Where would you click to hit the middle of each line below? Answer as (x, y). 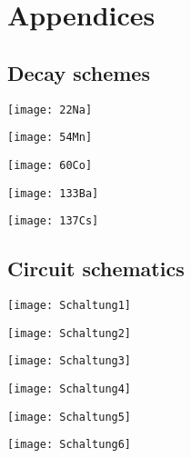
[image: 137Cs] (53, 221)
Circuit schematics (96, 269)
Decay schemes (79, 72)
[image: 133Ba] (53, 193)
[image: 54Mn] (50, 138)
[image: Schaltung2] (70, 333)
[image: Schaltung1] (70, 306)
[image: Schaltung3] (70, 361)
